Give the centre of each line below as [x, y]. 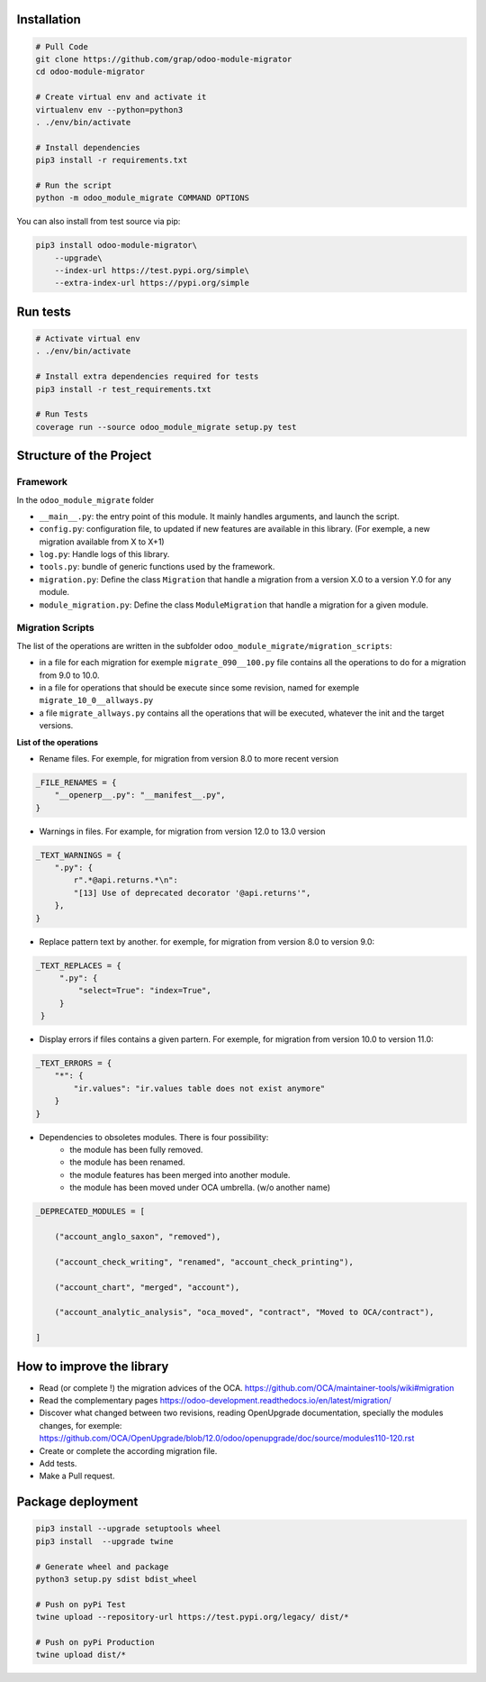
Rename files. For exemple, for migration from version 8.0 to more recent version [189, 758]
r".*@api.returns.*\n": [126, 880]
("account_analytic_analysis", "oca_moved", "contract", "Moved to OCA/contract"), [244, 1312]
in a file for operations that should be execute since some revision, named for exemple [199, 687]
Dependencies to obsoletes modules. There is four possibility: [154, 1137]
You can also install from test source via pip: [99, 222]
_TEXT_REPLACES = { [78, 965]
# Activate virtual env [88, 339]
